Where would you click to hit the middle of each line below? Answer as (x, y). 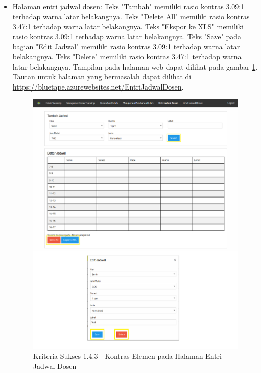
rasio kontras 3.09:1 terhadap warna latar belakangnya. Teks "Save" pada (127, 36)
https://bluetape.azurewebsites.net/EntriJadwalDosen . (98, 86)
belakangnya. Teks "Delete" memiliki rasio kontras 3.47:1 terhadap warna (127, 56)
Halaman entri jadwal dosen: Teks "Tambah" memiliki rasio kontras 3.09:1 (128, 6)
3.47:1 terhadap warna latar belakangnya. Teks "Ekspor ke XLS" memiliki (128, 26)
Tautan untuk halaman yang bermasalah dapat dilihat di (102, 76)
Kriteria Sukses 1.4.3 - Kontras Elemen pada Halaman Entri (127, 356)
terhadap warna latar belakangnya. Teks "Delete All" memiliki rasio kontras (131, 16)
